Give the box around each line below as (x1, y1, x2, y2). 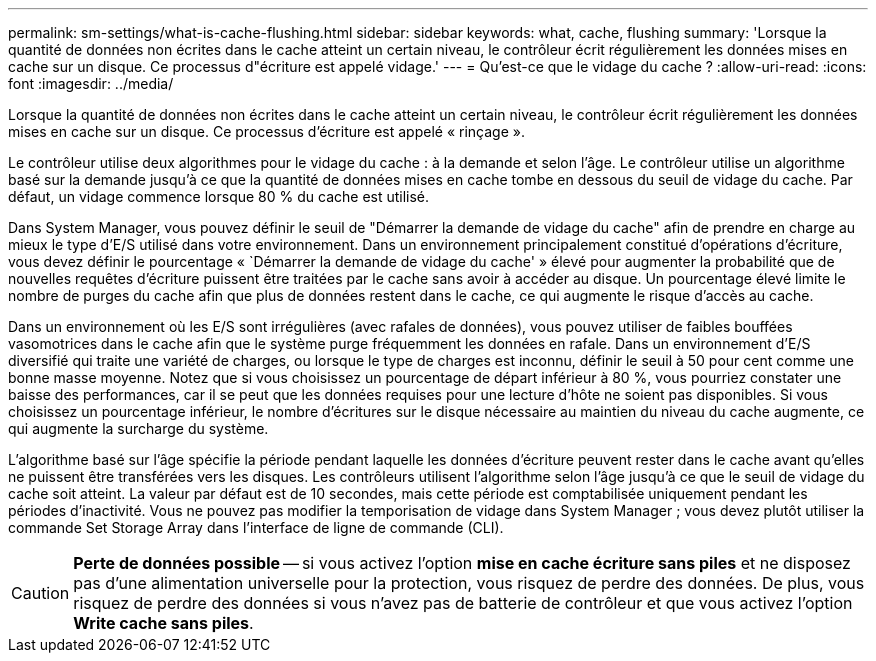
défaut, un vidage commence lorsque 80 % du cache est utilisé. (8, 188, 430, 205)
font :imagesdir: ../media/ (8, 75, 174, 92)
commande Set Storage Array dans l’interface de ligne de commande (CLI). (8, 519, 504, 536)
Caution (11, 583, 70, 603)
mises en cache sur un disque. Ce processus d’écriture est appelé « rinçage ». (8, 123, 525, 140)
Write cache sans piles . (73, 613, 254, 633)
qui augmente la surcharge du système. (8, 420, 269, 437)
